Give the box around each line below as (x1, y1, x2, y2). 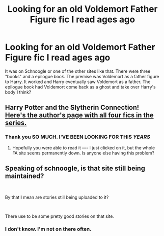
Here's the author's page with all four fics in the (5, 111, 154, 119)
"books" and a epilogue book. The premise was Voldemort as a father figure (5, 73, 160, 79)
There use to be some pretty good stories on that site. (5, 213, 114, 219)
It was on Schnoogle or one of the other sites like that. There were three (5, 68, 151, 74)
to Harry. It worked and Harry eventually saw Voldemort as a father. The (5, 79, 151, 85)
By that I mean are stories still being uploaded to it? (5, 194, 109, 200)
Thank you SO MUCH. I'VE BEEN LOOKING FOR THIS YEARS (5, 134, 151, 141)
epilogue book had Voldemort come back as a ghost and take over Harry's (5, 84, 156, 89)
